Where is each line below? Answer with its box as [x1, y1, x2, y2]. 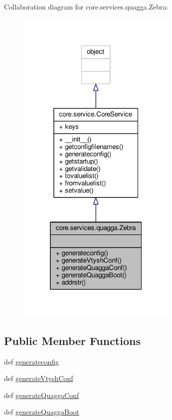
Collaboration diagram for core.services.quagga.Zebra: [4, 1, 169, 11]
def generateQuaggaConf [4, 389, 79, 400]
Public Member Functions [4, 332, 141, 348]
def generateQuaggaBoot [4, 406, 79, 417]
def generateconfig [4, 356, 59, 366]
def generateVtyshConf [4, 373, 73, 383]
